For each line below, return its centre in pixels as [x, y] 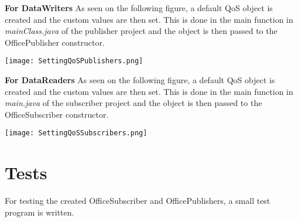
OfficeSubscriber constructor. [57, 114]
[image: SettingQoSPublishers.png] [74, 61]
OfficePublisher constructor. [55, 42]
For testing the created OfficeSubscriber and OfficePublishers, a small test [138, 201]
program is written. [40, 212]
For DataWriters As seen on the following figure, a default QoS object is [139, 8]
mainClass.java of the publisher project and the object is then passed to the [141, 31]
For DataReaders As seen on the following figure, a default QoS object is [140, 80]
